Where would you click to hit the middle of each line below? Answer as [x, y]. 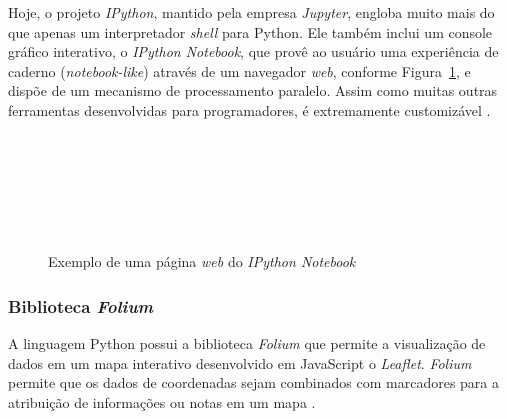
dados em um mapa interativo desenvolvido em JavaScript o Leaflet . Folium [240, 362]
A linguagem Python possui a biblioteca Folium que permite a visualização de [247, 342]
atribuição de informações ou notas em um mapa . [162, 401]
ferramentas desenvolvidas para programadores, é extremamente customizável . [249, 109]
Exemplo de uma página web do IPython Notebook [202, 261]
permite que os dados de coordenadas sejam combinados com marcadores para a [253, 382]
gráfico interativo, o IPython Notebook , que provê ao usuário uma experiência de [253, 51]
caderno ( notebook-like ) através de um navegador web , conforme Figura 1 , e [239, 70]
